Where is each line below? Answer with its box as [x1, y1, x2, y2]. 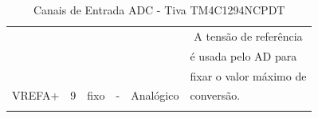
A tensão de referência [194, 27, 303, 44]
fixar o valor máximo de [190, 67, 307, 84]
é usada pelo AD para [190, 47, 297, 64]
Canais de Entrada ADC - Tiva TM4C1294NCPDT [33, 2, 285, 18]
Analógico [131, 87, 179, 104]
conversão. [190, 87, 241, 104]
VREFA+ [12, 87, 60, 104]
